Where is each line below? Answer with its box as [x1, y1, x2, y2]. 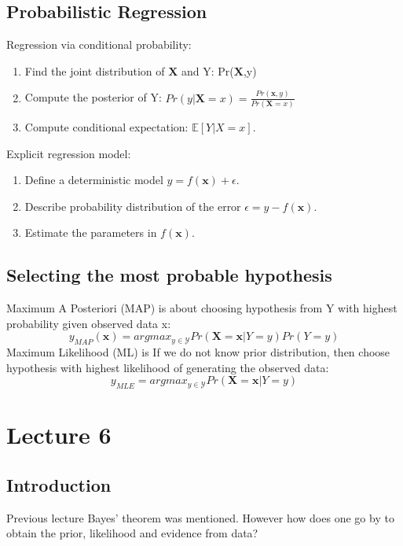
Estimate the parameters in [24, 224, 157, 241]
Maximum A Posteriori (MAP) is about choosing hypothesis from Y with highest [6, 300, 398, 316]
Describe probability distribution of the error [24, 197, 241, 214]
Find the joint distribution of [24, 62, 165, 79]
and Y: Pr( [181, 62, 234, 79]
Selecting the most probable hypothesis [6, 263, 332, 287]
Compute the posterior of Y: [24, 89, 162, 105]
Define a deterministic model [24, 172, 163, 188]
